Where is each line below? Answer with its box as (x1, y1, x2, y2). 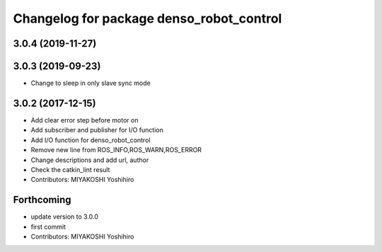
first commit (30, 222, 66, 231)
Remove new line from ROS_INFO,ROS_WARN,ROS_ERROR (30, 146, 202, 154)
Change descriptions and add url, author (30, 156, 149, 164)
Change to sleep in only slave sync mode (30, 79, 151, 88)
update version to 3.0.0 (30, 212, 99, 221)
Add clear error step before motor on (30, 115, 139, 124)
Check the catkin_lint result (30, 165, 110, 173)
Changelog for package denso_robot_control (13, 11, 282, 26)
